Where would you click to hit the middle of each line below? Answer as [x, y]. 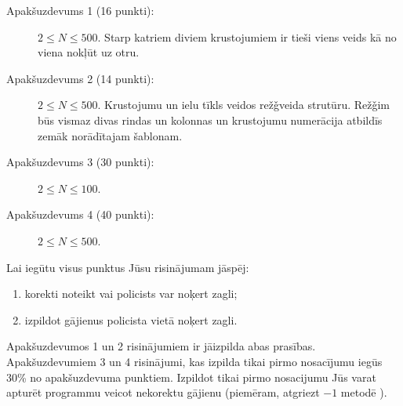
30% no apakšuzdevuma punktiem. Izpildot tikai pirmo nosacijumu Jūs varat [191, 377]
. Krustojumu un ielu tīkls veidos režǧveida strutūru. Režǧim [244, 105]
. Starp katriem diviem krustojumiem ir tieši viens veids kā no [247, 36]
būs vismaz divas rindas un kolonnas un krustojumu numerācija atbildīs [210, 120]
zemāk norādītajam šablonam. [110, 135]
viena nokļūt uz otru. [89, 52]
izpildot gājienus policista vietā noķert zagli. [131, 319]
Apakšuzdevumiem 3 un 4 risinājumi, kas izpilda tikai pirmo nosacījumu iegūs [194, 361]
